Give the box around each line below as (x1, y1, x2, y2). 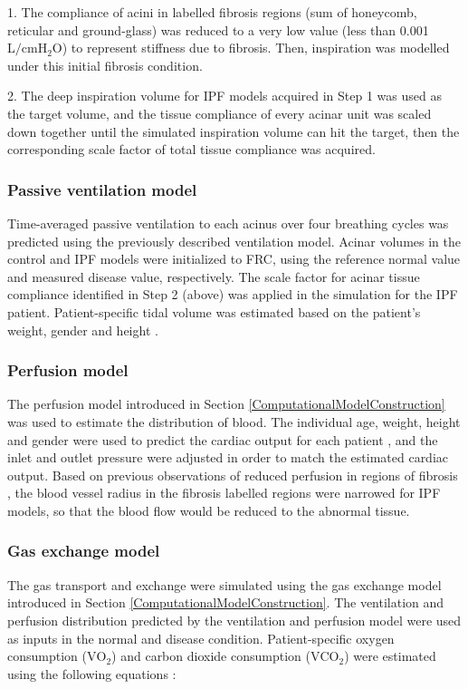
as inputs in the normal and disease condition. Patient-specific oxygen (7, 628, 395, 647)
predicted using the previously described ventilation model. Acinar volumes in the (7, 231, 461, 250)
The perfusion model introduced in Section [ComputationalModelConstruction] (7, 394, 445, 413)
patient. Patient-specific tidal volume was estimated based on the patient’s (7, 302, 421, 321)
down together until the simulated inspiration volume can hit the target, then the (7, 121, 460, 141)
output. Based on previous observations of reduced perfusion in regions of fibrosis (7, 465, 458, 484)
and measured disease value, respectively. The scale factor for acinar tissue (7, 267, 420, 286)
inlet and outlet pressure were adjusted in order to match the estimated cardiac (7, 448, 449, 467)
